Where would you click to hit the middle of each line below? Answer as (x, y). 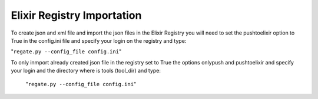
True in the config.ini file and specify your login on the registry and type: (99, 40)
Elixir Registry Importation (76, 15)
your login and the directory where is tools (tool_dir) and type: (86, 71)
